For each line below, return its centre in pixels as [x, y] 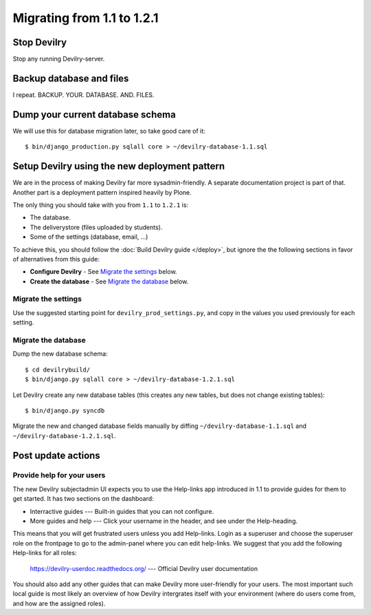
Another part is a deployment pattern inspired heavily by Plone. [102, 192]
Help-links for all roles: [45, 553]
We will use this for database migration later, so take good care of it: [109, 131]
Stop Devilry [40, 42]
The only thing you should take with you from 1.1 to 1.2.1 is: [101, 205]
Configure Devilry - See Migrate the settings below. [104, 272]
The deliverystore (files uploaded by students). [96, 227]
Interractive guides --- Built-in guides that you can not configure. [122, 511]
